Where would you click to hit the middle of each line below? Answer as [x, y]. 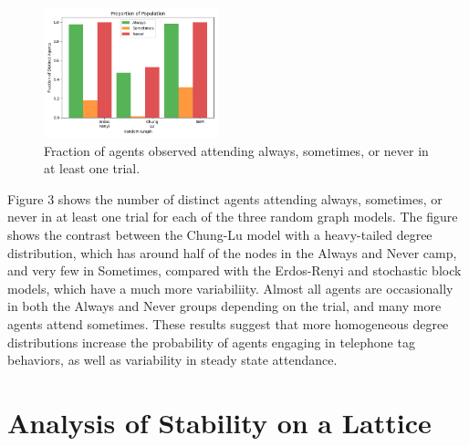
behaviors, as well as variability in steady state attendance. [172, 360]
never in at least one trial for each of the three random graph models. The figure [233, 217]
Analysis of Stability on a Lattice [219, 422]
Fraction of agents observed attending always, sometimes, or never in [236, 150]
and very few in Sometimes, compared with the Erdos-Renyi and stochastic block [234, 270]
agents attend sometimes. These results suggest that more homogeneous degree [228, 324]
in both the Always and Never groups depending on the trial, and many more [224, 306]
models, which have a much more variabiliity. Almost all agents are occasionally [230, 288]
